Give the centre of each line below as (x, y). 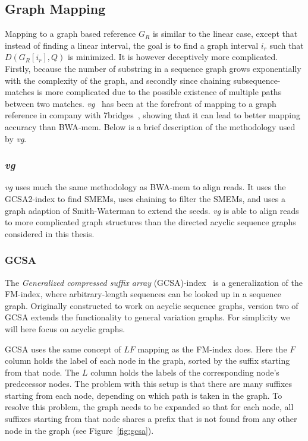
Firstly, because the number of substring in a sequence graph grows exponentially (153, 68)
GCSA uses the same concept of (63, 349)
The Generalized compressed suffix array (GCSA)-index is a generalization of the (154, 282)
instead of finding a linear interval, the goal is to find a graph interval (132, 45)
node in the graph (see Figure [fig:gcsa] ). (79, 430)
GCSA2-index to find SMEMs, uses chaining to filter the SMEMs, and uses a (145, 198)
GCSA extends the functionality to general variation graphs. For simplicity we (147, 317)
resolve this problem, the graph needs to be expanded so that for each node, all (149, 407)
